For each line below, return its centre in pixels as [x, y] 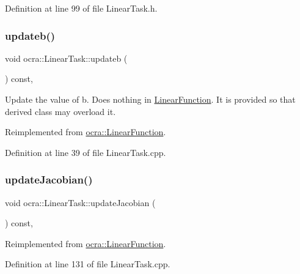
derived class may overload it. [60, 111]
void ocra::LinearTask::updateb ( [66, 58]
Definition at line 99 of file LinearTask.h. [81, 8]
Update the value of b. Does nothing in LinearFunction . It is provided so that [150, 99]
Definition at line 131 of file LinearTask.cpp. [88, 264]
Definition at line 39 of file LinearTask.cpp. [86, 152]
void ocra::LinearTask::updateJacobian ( [80, 202]
